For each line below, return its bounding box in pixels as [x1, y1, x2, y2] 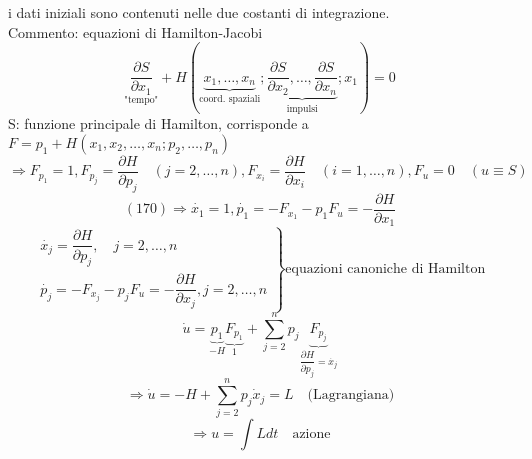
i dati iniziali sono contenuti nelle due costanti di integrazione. [8, 2, 390, 22]
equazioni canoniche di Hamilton [285, 261, 486, 276]
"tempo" [124, 95, 159, 106]
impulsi [286, 103, 318, 114]
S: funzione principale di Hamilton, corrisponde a [8, 113, 309, 134]
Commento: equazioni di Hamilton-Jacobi [8, 21, 263, 42]
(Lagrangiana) [307, 388, 395, 403]
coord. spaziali [199, 94, 261, 105]
